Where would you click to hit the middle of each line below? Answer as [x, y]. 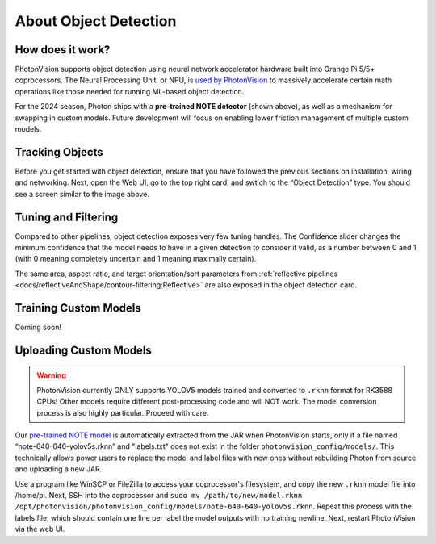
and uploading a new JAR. [59, 469]
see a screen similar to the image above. [82, 194]
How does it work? [63, 50]
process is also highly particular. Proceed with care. [123, 412]
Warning [51, 375]
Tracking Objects [59, 152]
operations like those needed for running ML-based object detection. [130, 91]
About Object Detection [96, 21]
